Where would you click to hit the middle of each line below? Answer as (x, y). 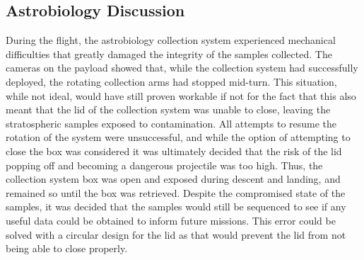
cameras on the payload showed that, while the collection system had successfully (182, 68)
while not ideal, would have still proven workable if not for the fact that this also (181, 95)
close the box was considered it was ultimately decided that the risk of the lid (174, 151)
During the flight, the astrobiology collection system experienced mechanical (171, 40)
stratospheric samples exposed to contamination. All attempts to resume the (171, 123)
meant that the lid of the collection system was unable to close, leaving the (168, 109)
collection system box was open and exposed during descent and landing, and (173, 179)
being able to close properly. (67, 248)
